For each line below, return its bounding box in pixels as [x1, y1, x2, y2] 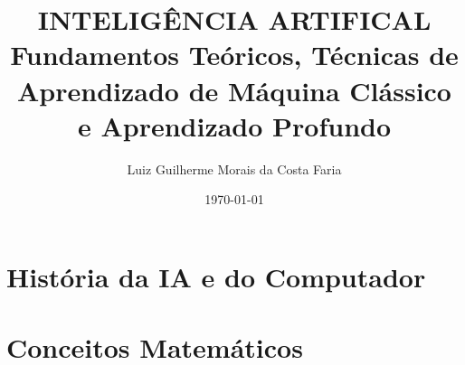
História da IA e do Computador [6, 257, 426, 295]
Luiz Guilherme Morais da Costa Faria [127, 159, 342, 178]
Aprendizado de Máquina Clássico [17, 71, 451, 108]
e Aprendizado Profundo [77, 107, 392, 144]
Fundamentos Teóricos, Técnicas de [10, 36, 459, 73]
